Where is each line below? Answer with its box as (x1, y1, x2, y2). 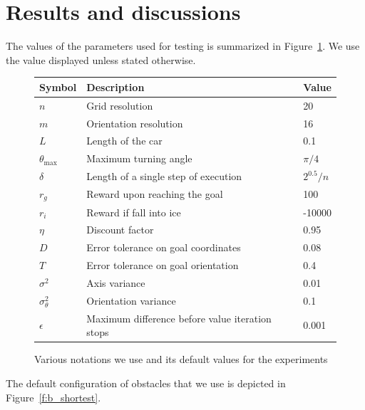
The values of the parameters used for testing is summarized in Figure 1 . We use (6, 38, 360, 53)
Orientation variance (86, 293, 176, 307)
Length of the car (86, 133, 163, 148)
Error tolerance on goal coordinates (86, 240, 241, 255)
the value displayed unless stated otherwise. (6, 52, 196, 67)
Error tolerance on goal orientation (86, 258, 239, 273)
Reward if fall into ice (86, 204, 181, 219)
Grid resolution (86, 98, 153, 112)
